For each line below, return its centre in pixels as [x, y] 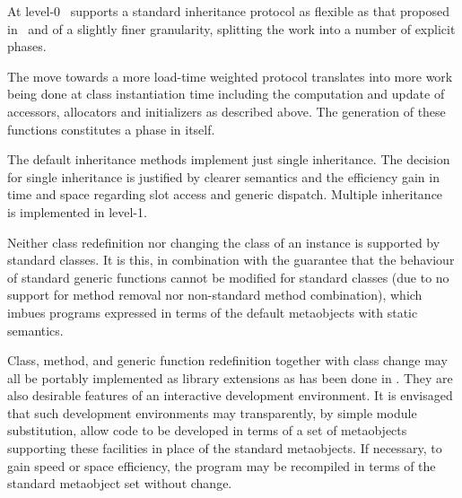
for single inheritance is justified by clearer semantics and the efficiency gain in [223, 176]
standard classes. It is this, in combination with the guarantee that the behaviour [231, 260]
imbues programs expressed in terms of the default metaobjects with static [213, 312]
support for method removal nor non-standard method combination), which [215, 295]
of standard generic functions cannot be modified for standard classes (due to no [228, 277]
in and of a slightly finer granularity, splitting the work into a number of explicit [231, 28]
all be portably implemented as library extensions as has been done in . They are [230, 377]
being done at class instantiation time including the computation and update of [226, 94]
